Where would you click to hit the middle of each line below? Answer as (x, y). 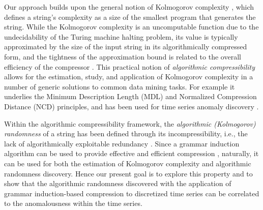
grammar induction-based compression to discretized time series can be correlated (132, 193)
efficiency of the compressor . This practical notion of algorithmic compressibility (129, 66)
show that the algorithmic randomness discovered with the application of (118, 183)
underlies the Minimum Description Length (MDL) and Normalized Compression (130, 96)
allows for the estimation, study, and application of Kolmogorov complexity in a (129, 77)
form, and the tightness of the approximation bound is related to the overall (123, 56)
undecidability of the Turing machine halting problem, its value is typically (121, 36)
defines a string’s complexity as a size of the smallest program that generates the (130, 17)
